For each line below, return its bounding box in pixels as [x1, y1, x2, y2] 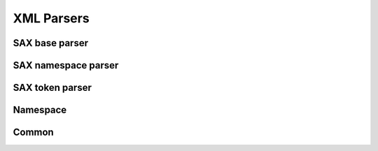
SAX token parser [13, 82, 92, 94]
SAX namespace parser [13, 59, 119, 71]
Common [13, 127, 54, 138]
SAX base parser [13, 37, 89, 49]
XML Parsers [13, 10, 90, 26]
